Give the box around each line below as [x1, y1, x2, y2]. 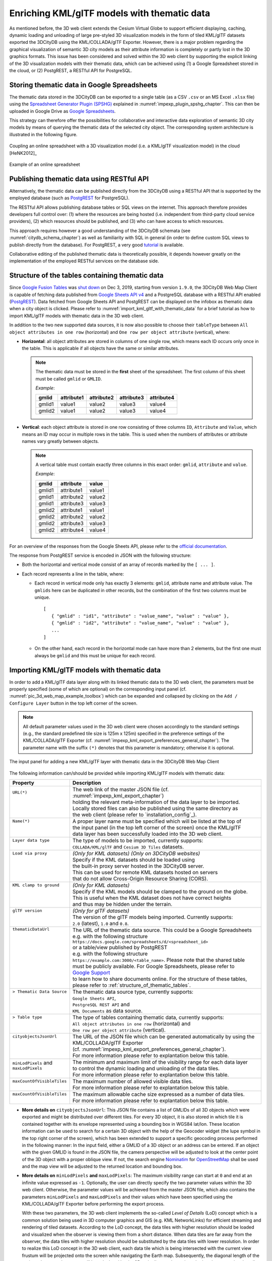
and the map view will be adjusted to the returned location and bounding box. [22, 1163, 183, 1170]
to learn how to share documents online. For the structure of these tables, [72, 975, 247, 982]
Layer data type [12, 838, 50, 843]
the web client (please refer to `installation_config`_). [72, 811, 197, 818]
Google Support [72, 969, 110, 976]
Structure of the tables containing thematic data [9, 271, 164, 280]
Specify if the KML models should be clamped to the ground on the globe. [72, 888, 248, 895]
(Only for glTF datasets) [72, 907, 129, 914]
